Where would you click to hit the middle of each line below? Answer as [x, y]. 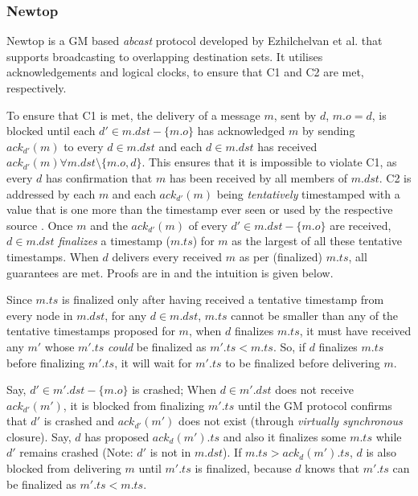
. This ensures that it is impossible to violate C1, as [269, 162]
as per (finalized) [281, 256]
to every [84, 146]
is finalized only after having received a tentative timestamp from [223, 299]
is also [381, 452]
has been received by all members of [258, 177]
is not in [170, 452]
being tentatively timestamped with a [308, 193]
